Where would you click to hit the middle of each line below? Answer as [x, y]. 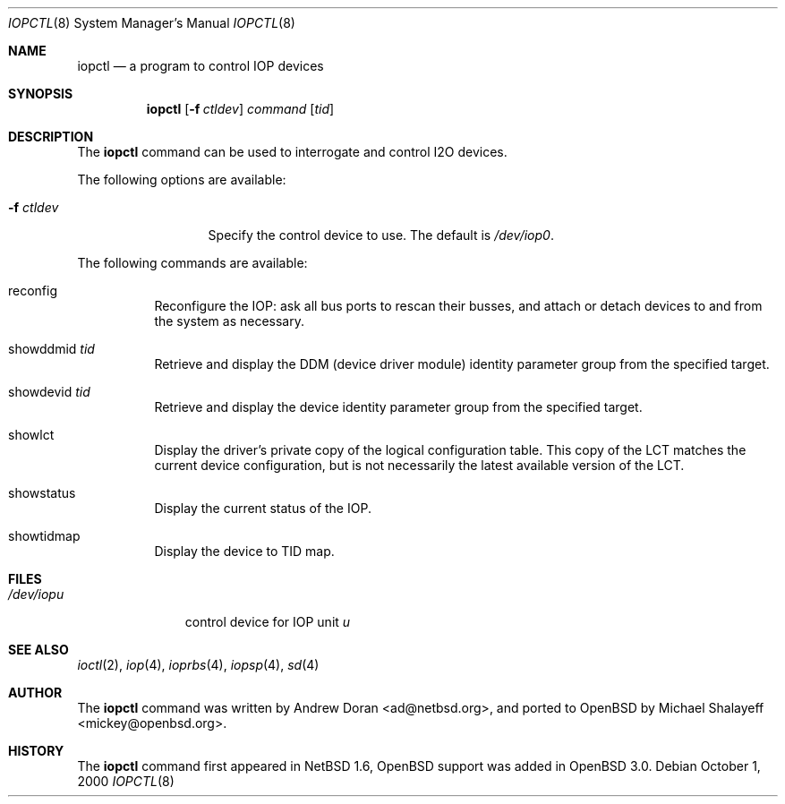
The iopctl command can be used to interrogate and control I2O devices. [292, 152]
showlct [31, 435]
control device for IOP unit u [268, 622]
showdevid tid [49, 392]
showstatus [42, 493]
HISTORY [36, 751]
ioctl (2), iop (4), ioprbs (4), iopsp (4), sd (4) [198, 665]
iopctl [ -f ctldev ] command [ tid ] [240, 109]
